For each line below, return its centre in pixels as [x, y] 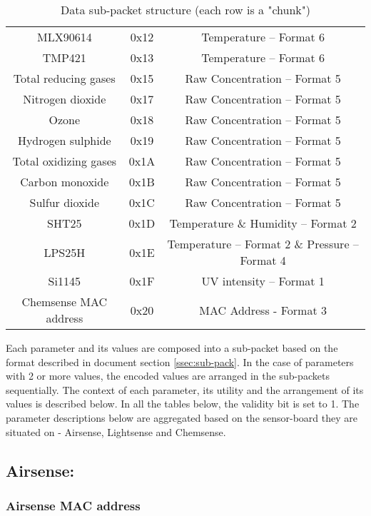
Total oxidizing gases [65, 161]
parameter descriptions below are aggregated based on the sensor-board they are [182, 417]
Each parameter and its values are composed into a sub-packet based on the [172, 348]
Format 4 [263, 260]
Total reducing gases [64, 78]
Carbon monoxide [65, 182]
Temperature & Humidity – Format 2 [263, 223]
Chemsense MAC [65, 302]
